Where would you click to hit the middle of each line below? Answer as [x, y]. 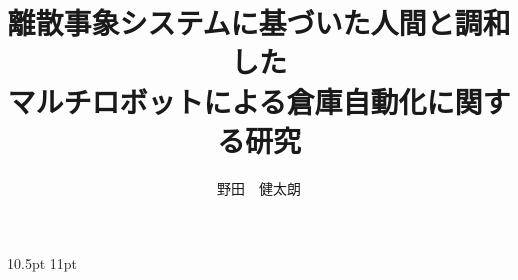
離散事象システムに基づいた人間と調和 [259, 22]
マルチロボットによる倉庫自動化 [217, 100]
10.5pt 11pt [42, 263]
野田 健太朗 [259, 187]
